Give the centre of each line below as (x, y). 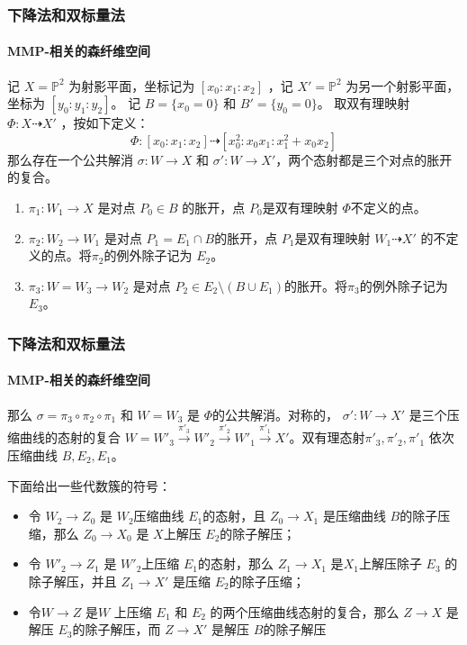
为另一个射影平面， (403, 85)
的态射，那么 (236, 563)
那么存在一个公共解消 (70, 159)
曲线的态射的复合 (70, 437)
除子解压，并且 (72, 581)
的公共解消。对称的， (275, 414)
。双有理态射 (327, 437)
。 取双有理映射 (364, 103)
